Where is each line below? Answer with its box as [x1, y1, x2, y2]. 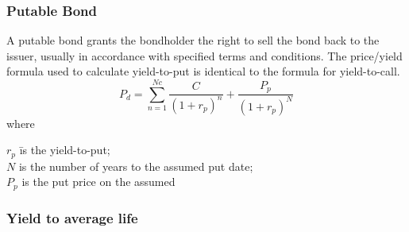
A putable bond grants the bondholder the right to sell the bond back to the [6, 32, 380, 48]
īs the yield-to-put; [19, 141, 110, 158]
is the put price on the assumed [21, 173, 176, 190]
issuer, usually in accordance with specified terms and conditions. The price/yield [6, 47, 403, 64]
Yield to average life [6, 207, 138, 227]
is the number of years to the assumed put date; [18, 157, 253, 174]
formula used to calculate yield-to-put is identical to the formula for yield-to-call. [6, 63, 400, 79]
